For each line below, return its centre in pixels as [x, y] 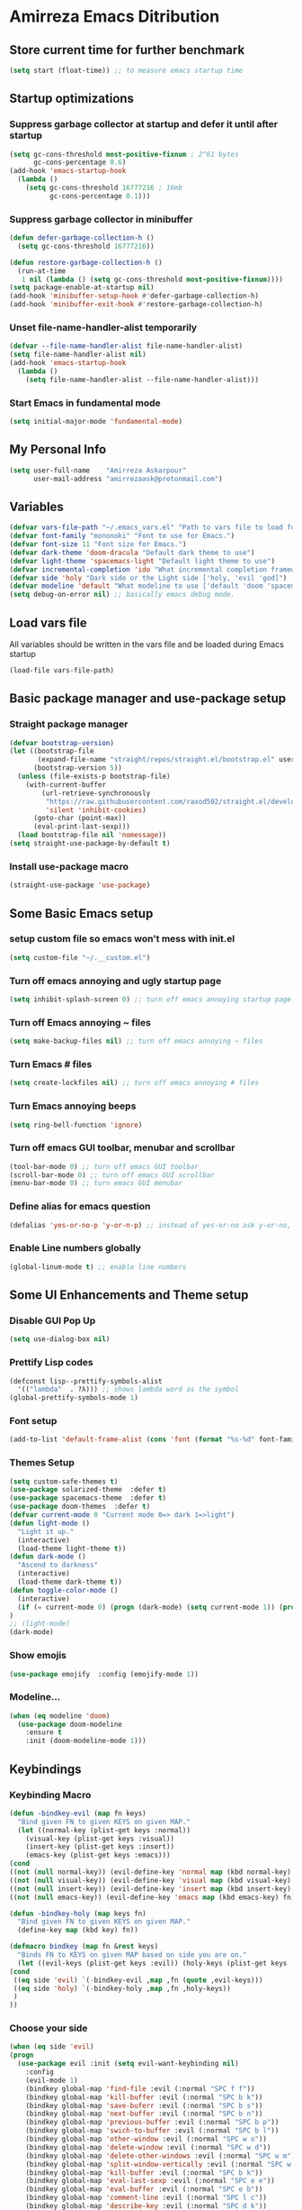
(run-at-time [42, 271]
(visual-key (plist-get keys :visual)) [100, 1839]
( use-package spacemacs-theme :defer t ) [88, 1498]
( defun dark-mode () [48, 1557]
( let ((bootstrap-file [52, 751]
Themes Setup [42, 1463]
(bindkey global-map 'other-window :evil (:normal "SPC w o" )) [147, 2139]
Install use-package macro [69, 866]
